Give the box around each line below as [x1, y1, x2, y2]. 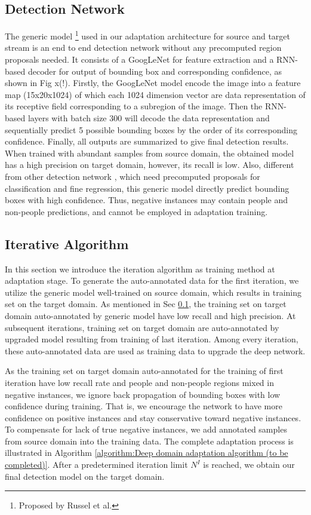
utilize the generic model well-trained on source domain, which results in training [5, 286, 302, 298]
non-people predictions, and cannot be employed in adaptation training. [5, 205, 268, 217]
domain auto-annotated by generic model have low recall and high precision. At [5, 309, 296, 321]
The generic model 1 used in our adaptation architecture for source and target [5, 28, 290, 42]
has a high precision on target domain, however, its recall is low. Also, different [5, 158, 294, 171]
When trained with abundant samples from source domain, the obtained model [5, 146, 294, 159]
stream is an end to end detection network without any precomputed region [5, 41, 282, 54]
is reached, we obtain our [203, 458, 295, 471]
